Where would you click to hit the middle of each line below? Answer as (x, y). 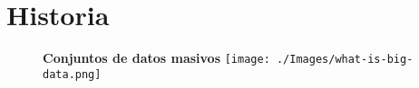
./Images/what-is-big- (345, 60)
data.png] (72, 74)
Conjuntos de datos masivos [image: (156, 58)
